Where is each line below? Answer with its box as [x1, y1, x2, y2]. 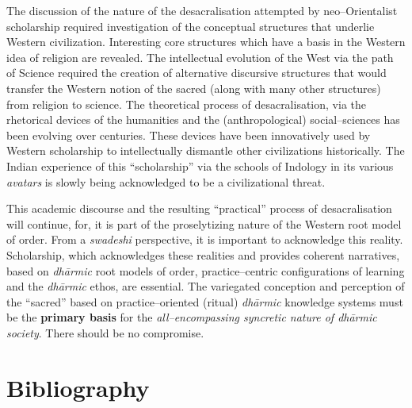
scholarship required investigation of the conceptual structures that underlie [6, 17, 375, 34]
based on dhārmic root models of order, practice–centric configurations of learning [6, 262, 405, 279]
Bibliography [6, 371, 150, 403]
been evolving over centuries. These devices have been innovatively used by [6, 126, 371, 143]
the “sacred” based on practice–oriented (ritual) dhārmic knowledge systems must [6, 293, 403, 310]
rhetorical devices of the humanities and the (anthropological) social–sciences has [6, 111, 400, 128]
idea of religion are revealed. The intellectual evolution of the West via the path [6, 48, 394, 65]
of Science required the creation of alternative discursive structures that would [6, 64, 387, 81]
